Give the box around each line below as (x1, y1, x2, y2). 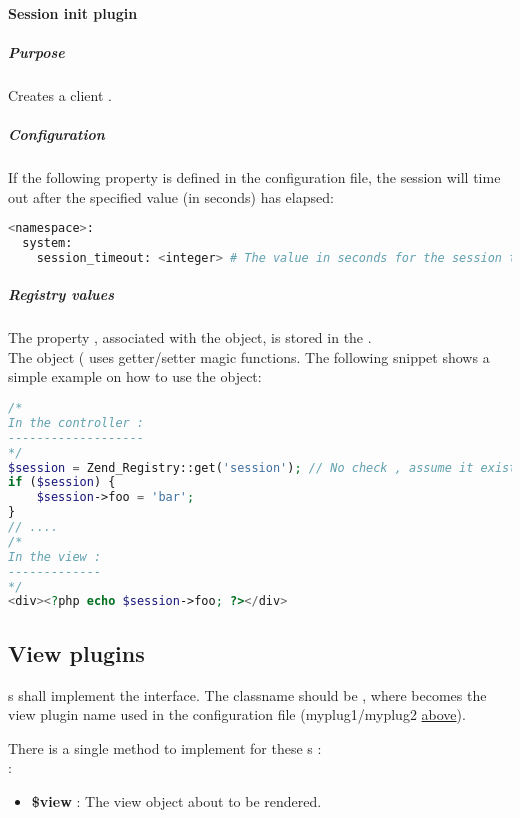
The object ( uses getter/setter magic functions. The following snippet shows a (8, 346, 490, 367)
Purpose (8, 41, 65, 62)
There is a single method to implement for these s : (8, 737, 322, 758)
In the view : (8, 549, 102, 564)
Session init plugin (8, 2, 138, 23)
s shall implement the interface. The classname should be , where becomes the (8, 684, 487, 705)
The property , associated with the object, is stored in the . (8, 327, 372, 348)
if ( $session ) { (8, 475, 116, 490)
